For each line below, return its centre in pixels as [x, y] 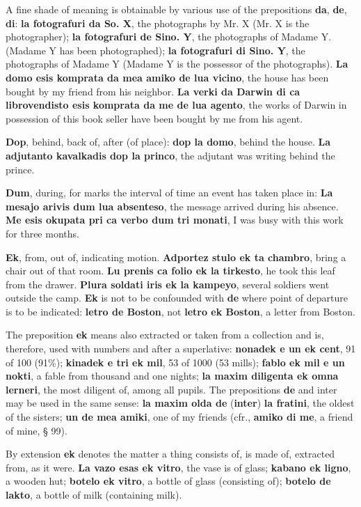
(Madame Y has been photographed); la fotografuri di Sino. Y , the [155, 50]
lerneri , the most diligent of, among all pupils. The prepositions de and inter [171, 389]
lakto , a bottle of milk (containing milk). [94, 494]
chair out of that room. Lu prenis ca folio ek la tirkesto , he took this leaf [170, 271]
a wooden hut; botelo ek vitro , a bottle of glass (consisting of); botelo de [168, 481]
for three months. [42, 233]
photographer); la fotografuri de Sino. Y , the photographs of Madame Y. [169, 37]
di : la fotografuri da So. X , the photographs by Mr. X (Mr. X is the [158, 23]
